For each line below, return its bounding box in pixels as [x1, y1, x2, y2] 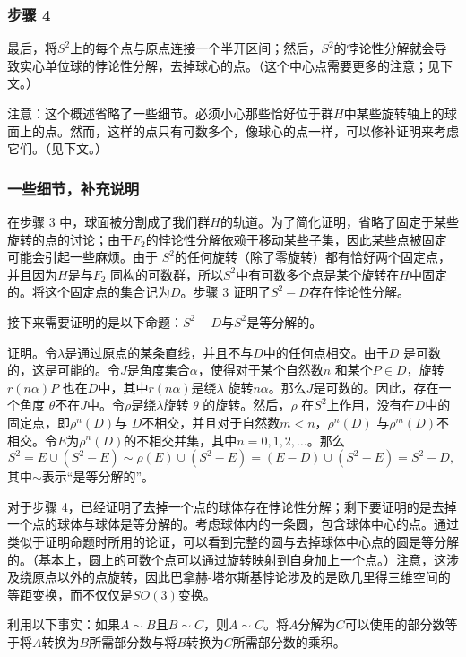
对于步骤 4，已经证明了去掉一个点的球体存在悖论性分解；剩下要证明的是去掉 [7, 497, 457, 515]
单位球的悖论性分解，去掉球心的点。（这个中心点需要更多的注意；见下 [44, 56, 453, 74]
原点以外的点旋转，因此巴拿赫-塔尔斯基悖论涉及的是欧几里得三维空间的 [31, 567, 451, 586]
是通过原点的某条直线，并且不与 [65, 342, 254, 361]
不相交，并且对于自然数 [142, 412, 280, 431]
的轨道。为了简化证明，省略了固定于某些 [220, 212, 459, 230]
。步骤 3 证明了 [180, 282, 271, 301]
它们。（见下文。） [7, 139, 108, 158]
